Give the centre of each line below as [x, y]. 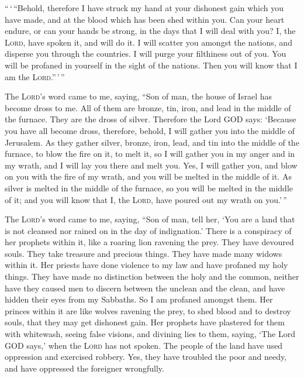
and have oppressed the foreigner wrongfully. [84, 368]
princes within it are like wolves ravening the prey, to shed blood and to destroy [148, 310]
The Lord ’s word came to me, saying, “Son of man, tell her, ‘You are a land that [150, 219]
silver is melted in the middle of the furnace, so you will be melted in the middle [149, 188]
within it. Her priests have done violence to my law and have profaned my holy [146, 265]
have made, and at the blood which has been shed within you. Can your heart [145, 19]
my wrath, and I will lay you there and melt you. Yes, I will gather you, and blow [151, 165]
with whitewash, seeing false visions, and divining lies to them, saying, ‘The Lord [150, 334]
